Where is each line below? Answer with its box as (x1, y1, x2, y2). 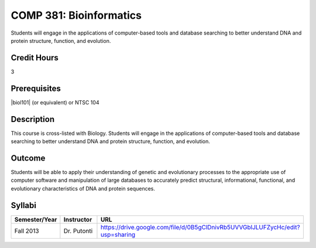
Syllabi (11, 200, 36, 210)
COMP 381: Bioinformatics (11, 9, 142, 22)
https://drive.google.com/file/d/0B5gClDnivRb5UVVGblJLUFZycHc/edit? (100, 223, 301, 231)
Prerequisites (11, 83, 61, 93)
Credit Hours (11, 53, 59, 63)
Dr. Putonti (63, 226, 93, 235)
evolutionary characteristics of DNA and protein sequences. (11, 185, 155, 192)
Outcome (11, 153, 46, 163)
